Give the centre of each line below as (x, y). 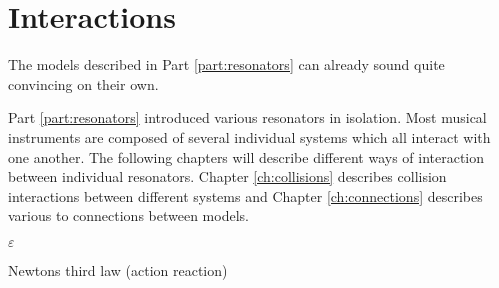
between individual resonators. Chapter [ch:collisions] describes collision (227, 176)
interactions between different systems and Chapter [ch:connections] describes (245, 195)
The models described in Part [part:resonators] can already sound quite (226, 64)
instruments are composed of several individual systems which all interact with (249, 136)
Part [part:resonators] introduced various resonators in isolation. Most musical (247, 117)
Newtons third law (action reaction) (118, 269)
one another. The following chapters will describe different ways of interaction (246, 156)
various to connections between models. (128, 215)
